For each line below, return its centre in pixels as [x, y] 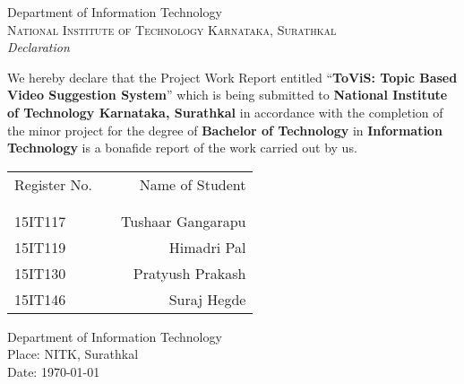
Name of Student [193, 184]
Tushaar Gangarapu [184, 221]
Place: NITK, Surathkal [73, 354]
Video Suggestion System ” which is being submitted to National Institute [228, 95]
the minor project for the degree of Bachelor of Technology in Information [225, 130]
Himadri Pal [207, 247]
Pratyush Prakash [189, 273]
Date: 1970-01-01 [54, 371]
